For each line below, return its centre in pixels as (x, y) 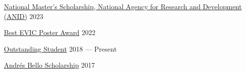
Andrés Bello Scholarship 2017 (49, 65)
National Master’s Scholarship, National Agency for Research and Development (123, 6)
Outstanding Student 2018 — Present (60, 48)
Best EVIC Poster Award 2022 (50, 32)
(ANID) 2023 (24, 16)
